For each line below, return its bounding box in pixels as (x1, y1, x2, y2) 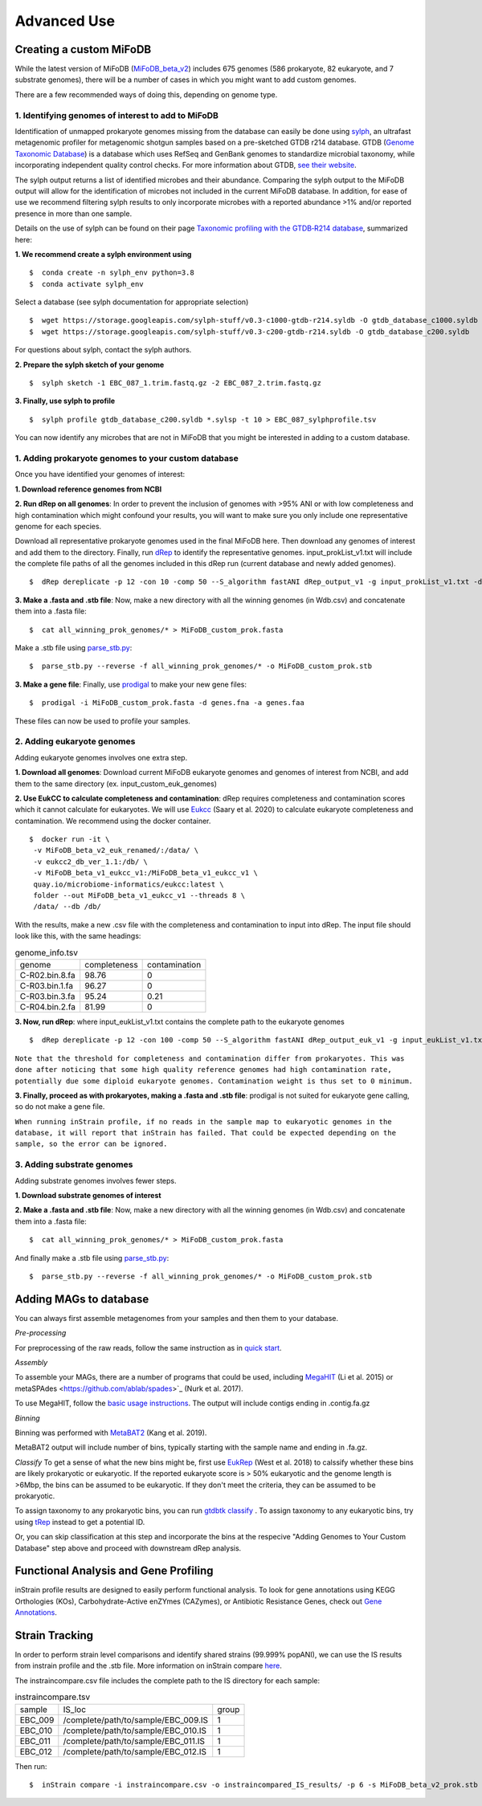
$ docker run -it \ (29, 835, 110, 844)
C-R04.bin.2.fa (19, 1001, 76, 1012)
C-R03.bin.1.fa (19, 980, 74, 991)
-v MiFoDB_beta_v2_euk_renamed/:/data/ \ (33, 846, 199, 855)
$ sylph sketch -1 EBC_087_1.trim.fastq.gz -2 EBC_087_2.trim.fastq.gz (29, 378, 321, 388)
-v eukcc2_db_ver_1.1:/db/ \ (33, 857, 149, 866)
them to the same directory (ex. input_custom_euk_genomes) (14, 779, 217, 789)
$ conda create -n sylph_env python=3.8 (29, 268, 194, 277)
